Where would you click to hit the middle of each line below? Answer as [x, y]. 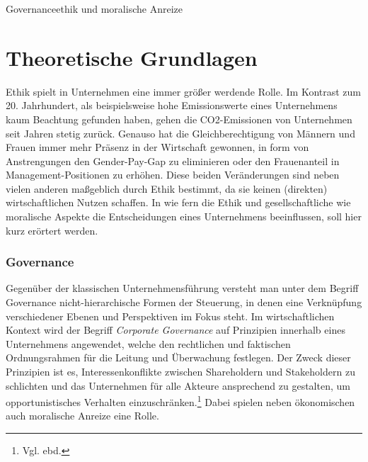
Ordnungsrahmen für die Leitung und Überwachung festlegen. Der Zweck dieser [178, 357]
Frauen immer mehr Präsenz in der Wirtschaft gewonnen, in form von [157, 147]
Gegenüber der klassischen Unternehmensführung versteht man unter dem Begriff [182, 288]
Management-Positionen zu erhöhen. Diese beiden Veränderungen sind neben [173, 175]
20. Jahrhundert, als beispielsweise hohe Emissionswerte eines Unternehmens [172, 105]
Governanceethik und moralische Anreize [94, 9]
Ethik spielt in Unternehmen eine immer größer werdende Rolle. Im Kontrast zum [184, 91]
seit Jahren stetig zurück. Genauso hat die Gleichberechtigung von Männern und [180, 133]
